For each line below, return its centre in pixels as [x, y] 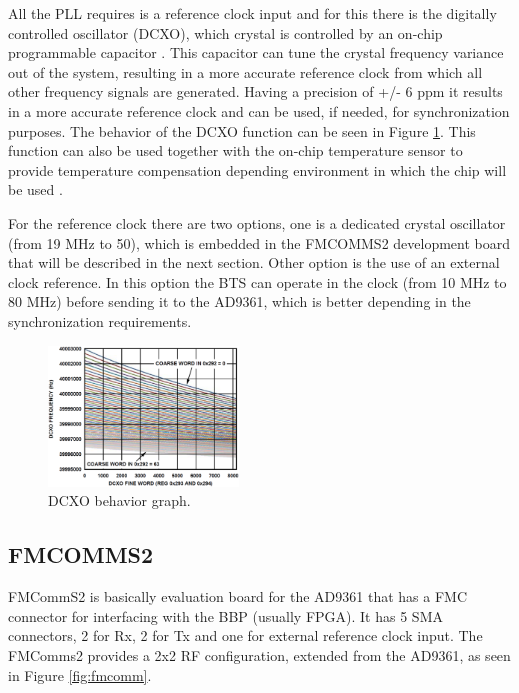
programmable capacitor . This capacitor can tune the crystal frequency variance [256, 52]
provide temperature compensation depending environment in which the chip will [257, 169]
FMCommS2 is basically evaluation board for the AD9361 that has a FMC [238, 596]
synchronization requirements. [100, 320]
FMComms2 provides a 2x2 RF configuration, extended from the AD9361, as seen [259, 654]
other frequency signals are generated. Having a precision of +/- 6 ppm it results [255, 91]
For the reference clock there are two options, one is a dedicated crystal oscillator [257, 222]
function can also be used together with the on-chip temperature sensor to [235, 150]
